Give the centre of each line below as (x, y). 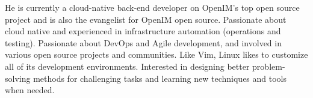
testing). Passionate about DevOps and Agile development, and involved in (143, 42)
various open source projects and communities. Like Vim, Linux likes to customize (156, 54)
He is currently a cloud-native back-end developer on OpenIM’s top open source (152, 7)
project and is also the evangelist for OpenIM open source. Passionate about (146, 19)
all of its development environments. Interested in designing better (127, 66)
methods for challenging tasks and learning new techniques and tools (160, 78)
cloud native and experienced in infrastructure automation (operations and (143, 31)
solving (18, 78)
